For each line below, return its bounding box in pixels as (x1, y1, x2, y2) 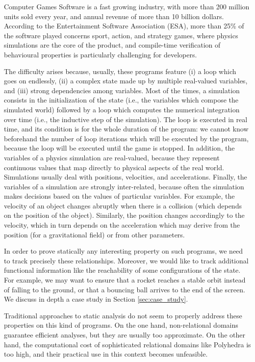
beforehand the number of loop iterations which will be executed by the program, (4, 133, 249, 143)
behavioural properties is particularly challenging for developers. (4, 49, 197, 59)
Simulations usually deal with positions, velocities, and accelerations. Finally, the (4, 172, 247, 182)
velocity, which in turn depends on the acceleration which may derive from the (4, 220, 240, 230)
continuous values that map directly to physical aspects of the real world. (4, 162, 224, 172)
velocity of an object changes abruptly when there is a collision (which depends (4, 200, 242, 210)
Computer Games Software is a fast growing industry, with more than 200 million (4, 1, 250, 11)
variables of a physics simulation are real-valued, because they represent (4, 152, 220, 162)
